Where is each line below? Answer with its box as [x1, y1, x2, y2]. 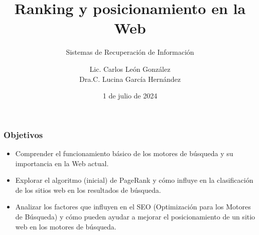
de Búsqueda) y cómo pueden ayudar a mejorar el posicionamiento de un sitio [15, 211, 255, 221]
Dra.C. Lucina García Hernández [79, 73, 181, 84]
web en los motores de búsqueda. [15, 221, 116, 231]
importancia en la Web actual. [15, 158, 109, 168]
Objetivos [4, 128, 43, 141]
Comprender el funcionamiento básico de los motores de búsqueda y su [15, 148, 233, 158]
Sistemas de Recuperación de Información [66, 47, 194, 57]
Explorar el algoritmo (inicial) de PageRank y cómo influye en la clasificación [15, 175, 253, 185]
